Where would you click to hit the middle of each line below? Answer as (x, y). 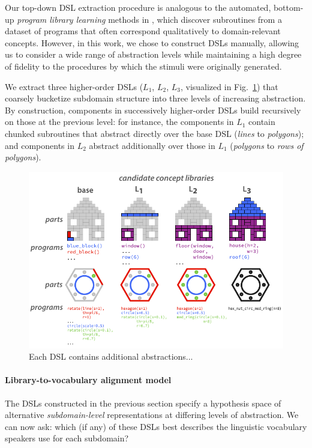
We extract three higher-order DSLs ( (74, 86)
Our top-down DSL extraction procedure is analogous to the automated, (138, 7)
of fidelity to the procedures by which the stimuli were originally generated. (143, 66)
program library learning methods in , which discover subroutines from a (149, 19)
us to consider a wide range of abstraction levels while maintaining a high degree (153, 54)
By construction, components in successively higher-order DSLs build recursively (153, 110)
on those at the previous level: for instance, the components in (119, 122)
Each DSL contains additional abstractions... (111, 356)
